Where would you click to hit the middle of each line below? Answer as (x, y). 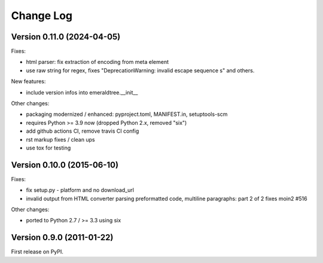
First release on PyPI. (37, 252)
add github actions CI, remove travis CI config (83, 131)
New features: (28, 81)
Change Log (42, 16)
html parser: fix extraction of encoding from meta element (97, 62)
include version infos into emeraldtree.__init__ (82, 92)
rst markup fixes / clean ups (60, 139)
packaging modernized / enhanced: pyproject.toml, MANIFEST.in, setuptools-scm (127, 114)
